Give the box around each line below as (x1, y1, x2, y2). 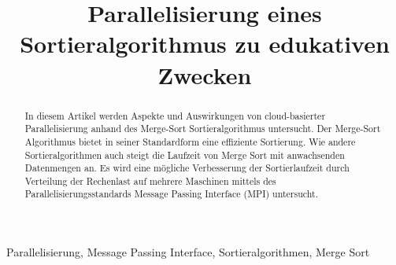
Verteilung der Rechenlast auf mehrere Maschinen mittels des (24, 174, 276, 187)
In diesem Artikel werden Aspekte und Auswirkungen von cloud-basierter (24, 109, 326, 122)
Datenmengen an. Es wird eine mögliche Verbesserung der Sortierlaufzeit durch (24, 161, 350, 175)
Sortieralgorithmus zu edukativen (20, 28, 390, 60)
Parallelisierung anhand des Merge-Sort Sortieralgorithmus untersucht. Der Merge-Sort (24, 122, 381, 135)
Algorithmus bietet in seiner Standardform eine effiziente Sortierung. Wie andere (24, 134, 356, 148)
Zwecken (157, 58, 252, 90)
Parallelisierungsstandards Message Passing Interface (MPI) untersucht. (24, 187, 318, 201)
